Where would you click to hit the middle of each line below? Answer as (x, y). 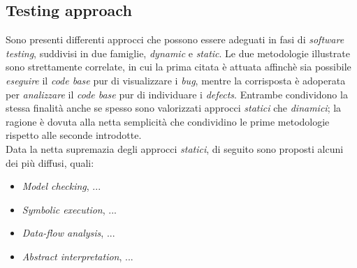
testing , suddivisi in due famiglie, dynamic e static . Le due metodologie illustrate (178, 53)
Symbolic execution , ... (69, 209)
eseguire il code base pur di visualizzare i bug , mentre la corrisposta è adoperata (176, 80)
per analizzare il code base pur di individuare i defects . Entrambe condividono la (177, 94)
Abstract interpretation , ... (78, 256)
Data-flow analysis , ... (68, 233)
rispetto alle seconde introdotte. (74, 135)
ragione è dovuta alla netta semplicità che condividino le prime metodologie (168, 121)
